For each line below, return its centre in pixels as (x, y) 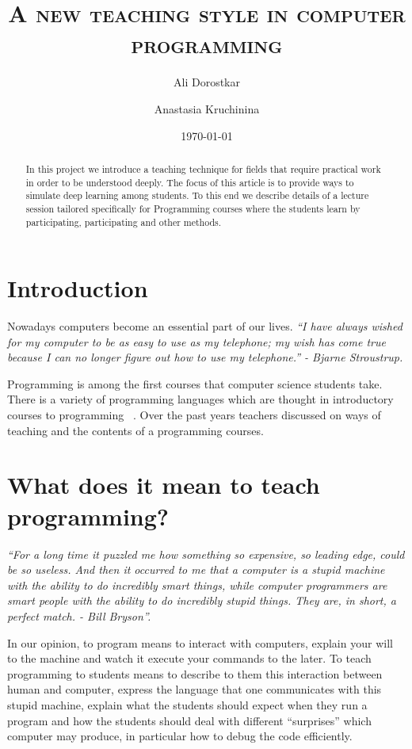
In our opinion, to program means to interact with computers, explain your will (200, 642)
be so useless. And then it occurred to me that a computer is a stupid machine (196, 569)
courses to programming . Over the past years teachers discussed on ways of (194, 415)
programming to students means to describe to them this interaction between (195, 673)
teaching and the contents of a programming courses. (135, 430)
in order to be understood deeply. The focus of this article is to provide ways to (190, 182)
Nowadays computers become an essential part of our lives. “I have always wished (205, 326)
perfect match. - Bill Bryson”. (79, 615)
